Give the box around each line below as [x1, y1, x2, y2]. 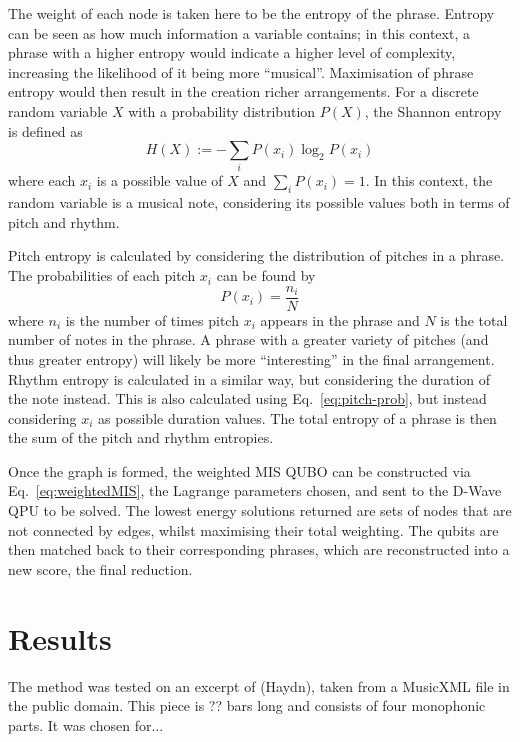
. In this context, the [365, 170, 493, 191]
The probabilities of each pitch [8, 265, 196, 286]
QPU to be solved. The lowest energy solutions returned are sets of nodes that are [8, 500, 512, 521]
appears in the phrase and [260, 309, 420, 330]
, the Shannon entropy [364, 100, 502, 121]
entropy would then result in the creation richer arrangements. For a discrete [8, 81, 479, 102]
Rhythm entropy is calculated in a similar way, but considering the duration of [8, 368, 491, 389]
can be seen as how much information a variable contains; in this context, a [8, 22, 470, 43]
